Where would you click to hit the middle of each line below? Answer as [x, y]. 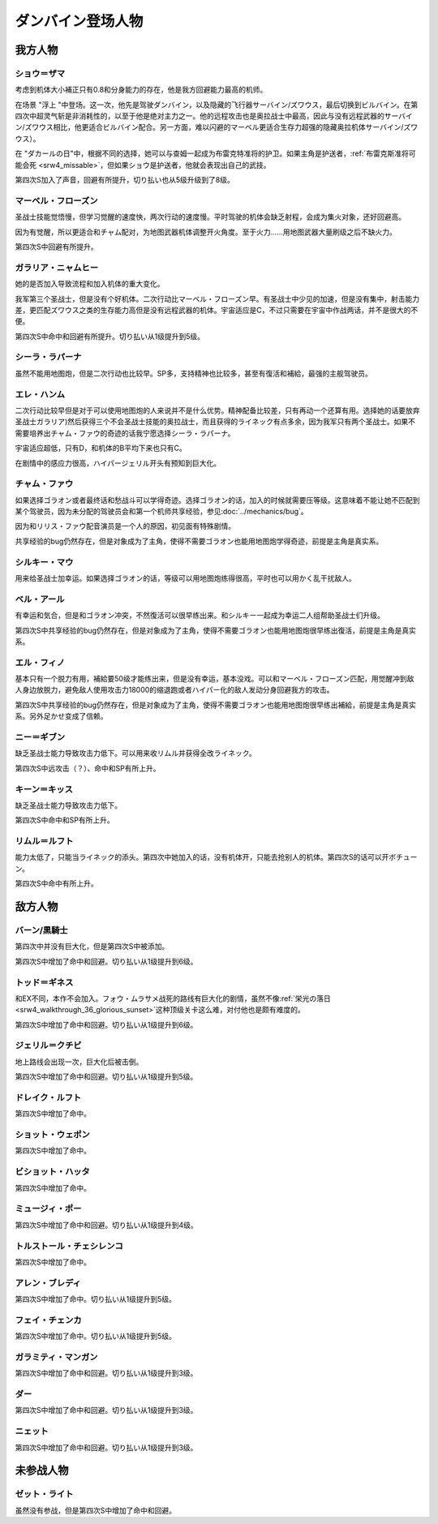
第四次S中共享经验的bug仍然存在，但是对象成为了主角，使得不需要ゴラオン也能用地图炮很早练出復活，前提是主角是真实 [216, 630]
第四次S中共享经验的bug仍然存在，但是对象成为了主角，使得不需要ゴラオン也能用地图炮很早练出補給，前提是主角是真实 [216, 705]
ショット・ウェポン [53, 1135]
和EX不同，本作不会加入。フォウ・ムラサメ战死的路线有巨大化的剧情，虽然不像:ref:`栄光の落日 [173, 998]
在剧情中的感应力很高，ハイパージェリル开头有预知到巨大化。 [118, 463]
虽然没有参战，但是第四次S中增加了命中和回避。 [95, 1510]
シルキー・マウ [44, 562]
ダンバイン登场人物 [79, 21]
